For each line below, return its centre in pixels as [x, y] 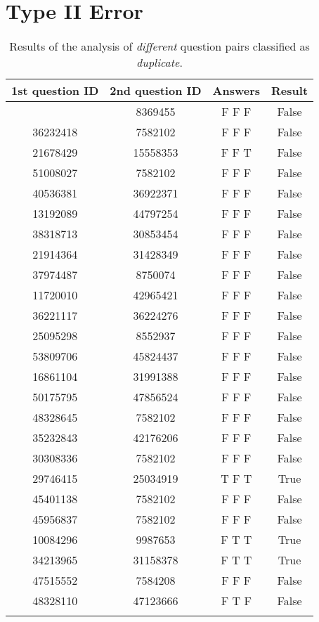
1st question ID [55, 91]
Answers [236, 91]
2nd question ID [156, 91]
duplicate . [159, 63]
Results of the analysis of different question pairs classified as [159, 46]
